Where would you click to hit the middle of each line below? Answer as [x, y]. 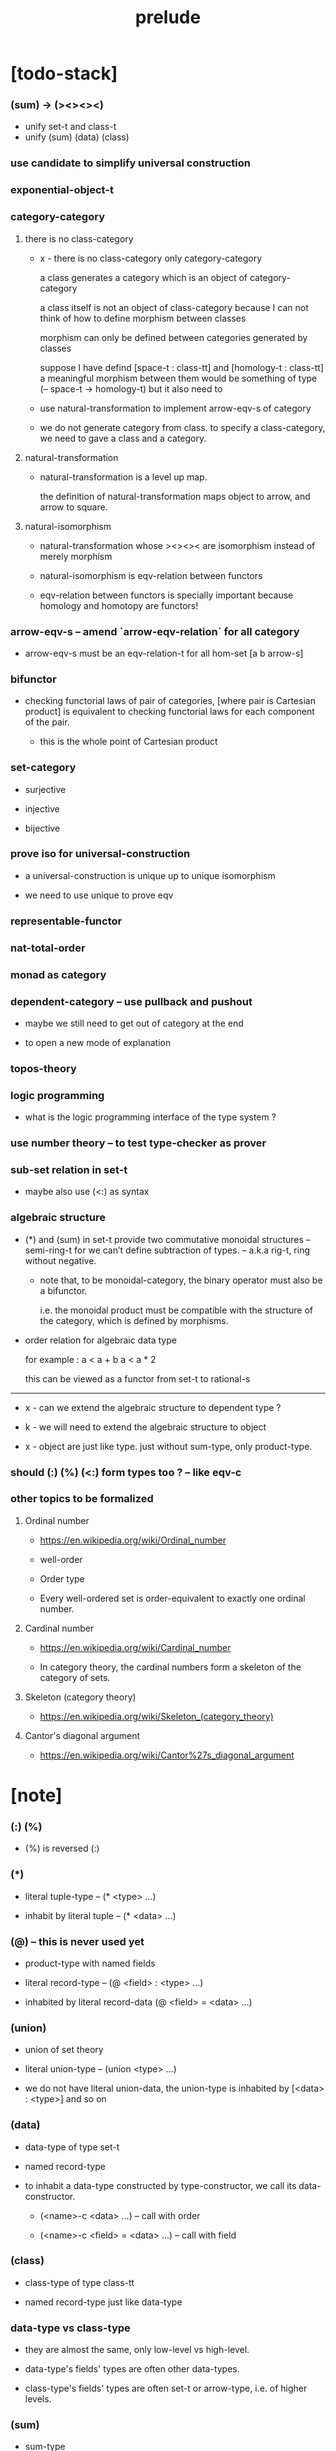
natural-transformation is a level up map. [123, 477]
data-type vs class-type [70, 2328]
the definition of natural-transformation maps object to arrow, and [175, 496]
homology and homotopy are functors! [119, 605]
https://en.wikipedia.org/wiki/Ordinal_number [133, 1540]
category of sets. [75, 1677]
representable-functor [66, 921]
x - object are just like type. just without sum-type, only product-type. [168, 1446]
